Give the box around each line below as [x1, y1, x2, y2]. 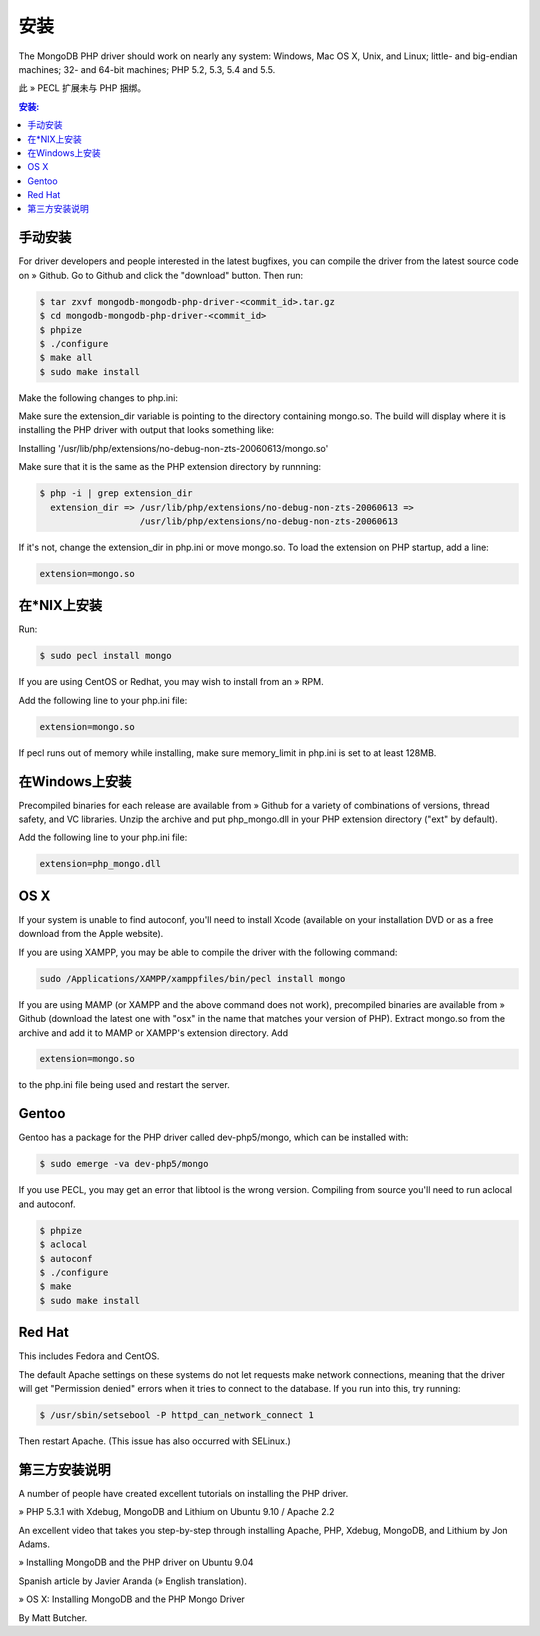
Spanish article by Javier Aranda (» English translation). [18, 1575, 247, 1587]
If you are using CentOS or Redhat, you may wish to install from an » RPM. [18, 676, 324, 688]
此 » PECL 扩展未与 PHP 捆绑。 [18, 82, 147, 94]
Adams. [18, 1538, 50, 1550]
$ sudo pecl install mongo [39, 650, 172, 662]
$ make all [39, 352, 93, 364]
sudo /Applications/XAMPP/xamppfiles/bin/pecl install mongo [39, 973, 346, 984]
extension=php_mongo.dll [39, 858, 162, 870]
